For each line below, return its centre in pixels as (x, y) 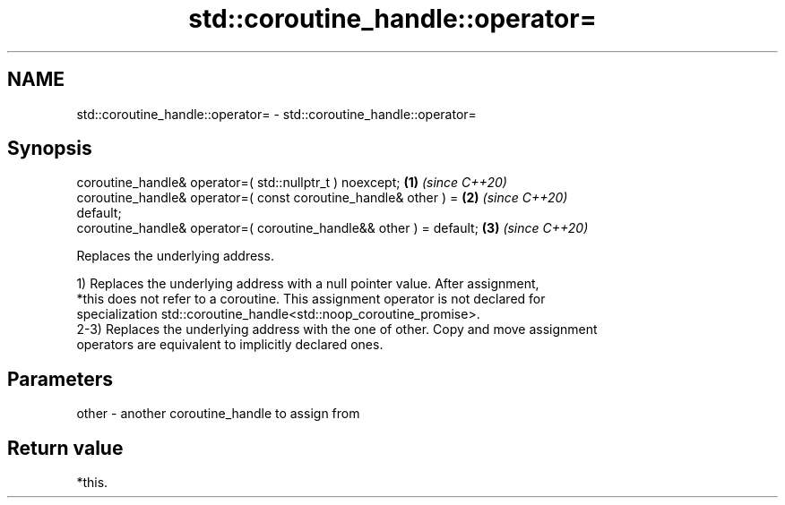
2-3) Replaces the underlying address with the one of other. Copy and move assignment (337, 330)
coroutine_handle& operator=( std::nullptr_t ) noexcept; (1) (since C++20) (292, 183)
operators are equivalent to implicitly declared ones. (230, 345)
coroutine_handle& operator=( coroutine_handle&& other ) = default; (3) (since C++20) (332, 228)
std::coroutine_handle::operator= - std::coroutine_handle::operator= (276, 114)
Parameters (60, 379)
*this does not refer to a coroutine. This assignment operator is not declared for (311, 299)
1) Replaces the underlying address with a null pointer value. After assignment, (308, 284)
